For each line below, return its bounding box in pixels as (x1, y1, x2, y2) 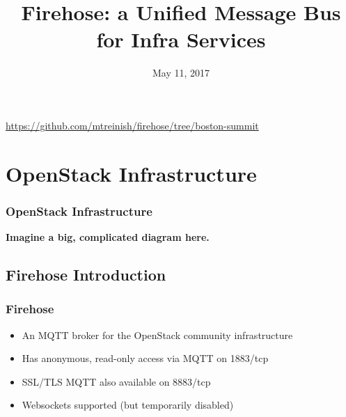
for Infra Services (96, 25, 266, 54)
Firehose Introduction (6, 264, 166, 285)
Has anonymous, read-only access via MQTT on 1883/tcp (22, 351, 269, 365)
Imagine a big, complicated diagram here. (6, 230, 210, 244)
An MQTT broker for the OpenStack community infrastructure (22, 327, 293, 342)
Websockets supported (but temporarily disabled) (22, 398, 234, 412)
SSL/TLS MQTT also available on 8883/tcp (22, 374, 211, 388)
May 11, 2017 (152, 65, 210, 80)
